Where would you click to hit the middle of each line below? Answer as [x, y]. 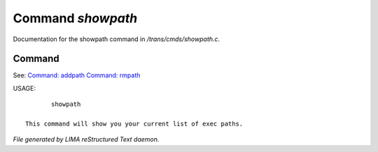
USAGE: [24, 88]
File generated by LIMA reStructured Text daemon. [86, 139]
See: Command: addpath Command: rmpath [77, 75]
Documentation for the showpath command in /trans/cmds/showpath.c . [117, 39]
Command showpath [75, 18]
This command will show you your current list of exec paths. [134, 124]
